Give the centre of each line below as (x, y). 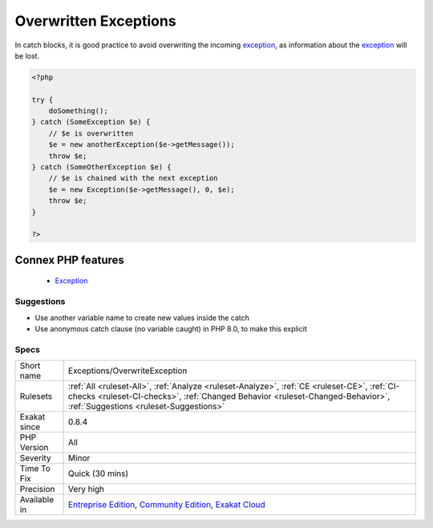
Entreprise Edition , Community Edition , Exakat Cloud (167, 505)
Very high (87, 489)
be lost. (27, 55)
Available (37, 500)
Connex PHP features (69, 260)
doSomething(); (78, 111)
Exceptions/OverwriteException (128, 371)
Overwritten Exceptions (95, 21)
